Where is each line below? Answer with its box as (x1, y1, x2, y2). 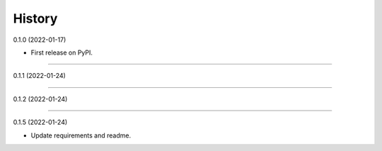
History (13, 11, 58, 26)
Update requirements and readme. (30, 131, 131, 140)
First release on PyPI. (30, 48, 93, 57)
